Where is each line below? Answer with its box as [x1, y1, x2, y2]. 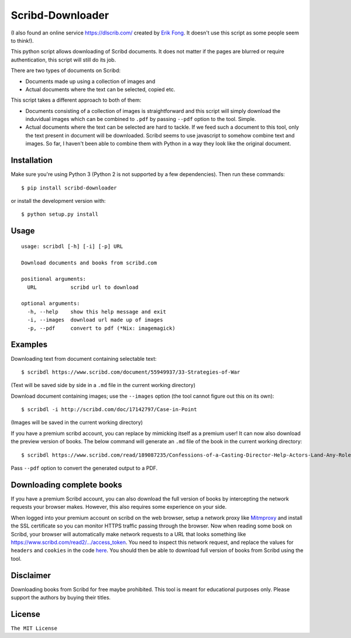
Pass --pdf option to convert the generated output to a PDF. [11, 465, 158, 472]
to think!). [11, 37, 35, 44]
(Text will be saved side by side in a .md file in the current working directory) [11, 382, 196, 389]
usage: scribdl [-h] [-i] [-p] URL [21, 243, 123, 250]
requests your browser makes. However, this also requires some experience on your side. [11, 503, 227, 511]
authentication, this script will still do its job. [11, 56, 116, 63]
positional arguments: [21, 275, 87, 282]
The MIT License [11, 625, 58, 632]
